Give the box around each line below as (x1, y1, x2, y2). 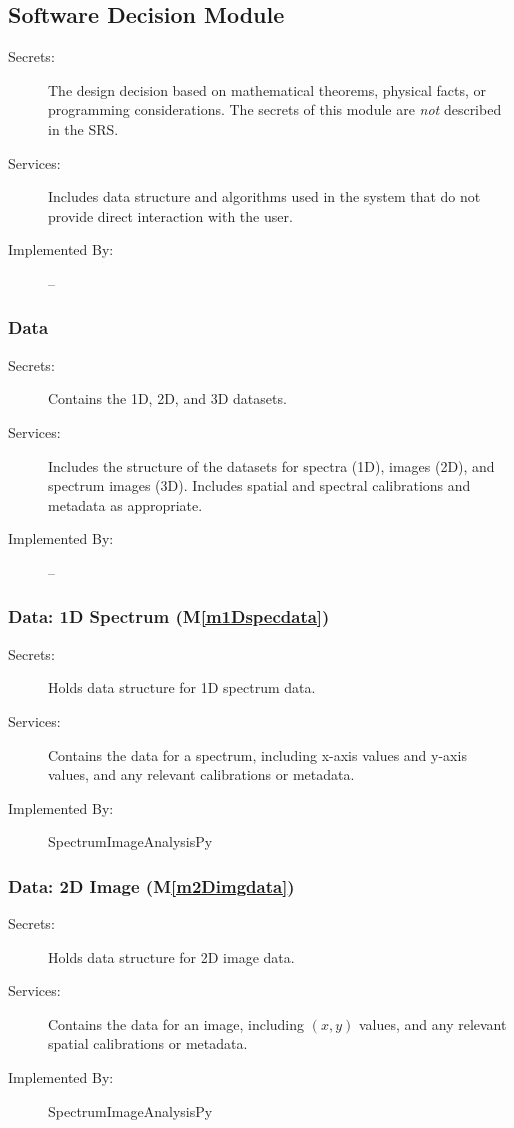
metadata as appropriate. (48, 494, 203, 515)
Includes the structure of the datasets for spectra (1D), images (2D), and (48, 455, 495, 476)
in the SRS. (48, 118, 119, 139)
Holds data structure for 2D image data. (48, 946, 295, 967)
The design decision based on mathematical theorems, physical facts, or (48, 79, 487, 100)
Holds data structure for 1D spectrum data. (48, 677, 316, 698)
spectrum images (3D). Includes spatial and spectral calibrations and (48, 475, 471, 496)
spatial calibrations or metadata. (48, 1033, 248, 1054)
